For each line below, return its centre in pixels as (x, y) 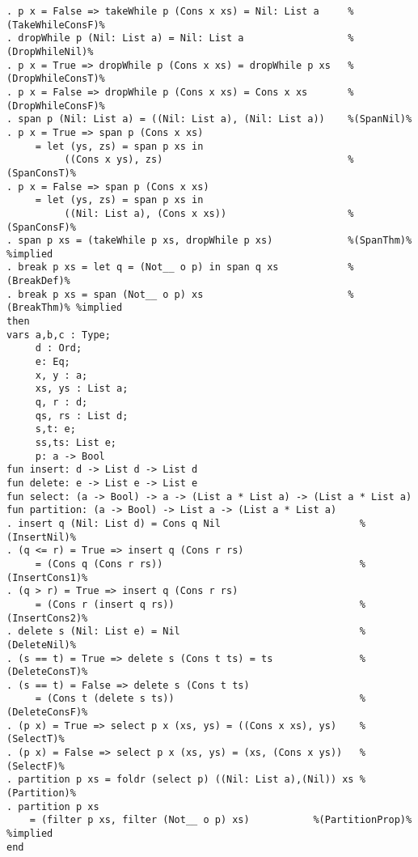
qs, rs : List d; (82, 416)
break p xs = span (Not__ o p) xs (111, 294)
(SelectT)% (36, 739)
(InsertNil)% (41, 537)
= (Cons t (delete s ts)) (105, 699)
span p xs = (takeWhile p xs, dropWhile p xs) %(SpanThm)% (215, 241)
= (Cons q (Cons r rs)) (99, 564)
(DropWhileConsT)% (56, 79)
